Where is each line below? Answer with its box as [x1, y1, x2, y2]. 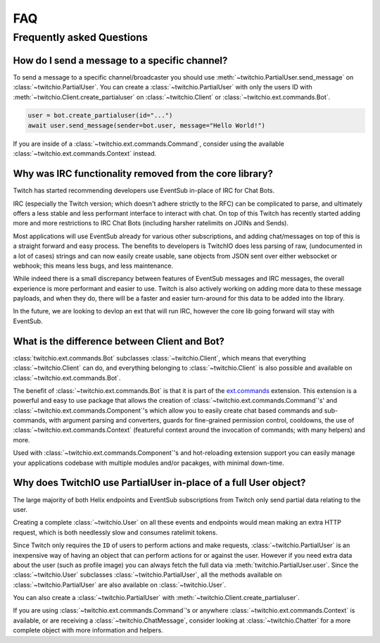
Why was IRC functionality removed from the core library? [13, 168, 274, 180]
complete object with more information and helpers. [13, 626, 163, 635]
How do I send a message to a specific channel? [13, 54, 228, 66]
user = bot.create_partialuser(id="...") [27, 111, 173, 120]
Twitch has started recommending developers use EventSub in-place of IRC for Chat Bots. [13, 187, 274, 195]
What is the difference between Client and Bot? [13, 335, 225, 347]
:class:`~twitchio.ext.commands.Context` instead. [13, 149, 157, 158]
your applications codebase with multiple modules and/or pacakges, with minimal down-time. [13, 458, 284, 467]
